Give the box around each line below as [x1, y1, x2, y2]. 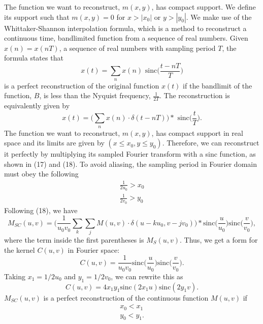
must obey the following [4, 168, 79, 179]
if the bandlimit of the [183, 80, 252, 91]
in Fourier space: [68, 244, 120, 255]
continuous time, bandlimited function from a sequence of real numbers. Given [4, 33, 248, 43]
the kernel [4, 244, 35, 255]
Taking [4, 271, 26, 281]
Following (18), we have [4, 204, 78, 215]
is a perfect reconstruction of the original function [4, 80, 159, 91]
